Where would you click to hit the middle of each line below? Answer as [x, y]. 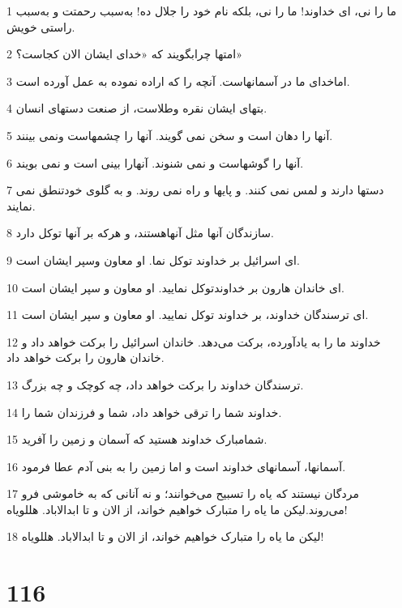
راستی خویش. [41, 26]
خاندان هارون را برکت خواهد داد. [86, 357]
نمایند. [21, 205]
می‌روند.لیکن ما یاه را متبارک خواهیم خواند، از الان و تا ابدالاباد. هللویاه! [177, 509]
